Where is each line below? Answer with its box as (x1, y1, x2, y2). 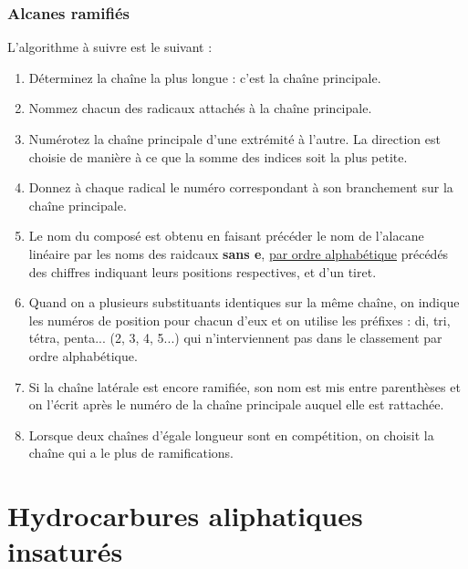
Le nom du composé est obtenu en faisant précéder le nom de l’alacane (28, 226, 424, 245)
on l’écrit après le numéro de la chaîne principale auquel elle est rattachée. (28, 395, 444, 414)
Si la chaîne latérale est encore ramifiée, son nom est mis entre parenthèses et (28, 377, 461, 396)
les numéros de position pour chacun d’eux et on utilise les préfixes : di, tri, (28, 310, 451, 329)
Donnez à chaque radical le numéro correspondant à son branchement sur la (28, 178, 453, 197)
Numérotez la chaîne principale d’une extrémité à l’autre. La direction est (28, 129, 441, 148)
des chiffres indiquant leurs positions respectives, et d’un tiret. (28, 262, 377, 281)
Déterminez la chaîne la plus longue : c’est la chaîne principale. (28, 67, 381, 87)
